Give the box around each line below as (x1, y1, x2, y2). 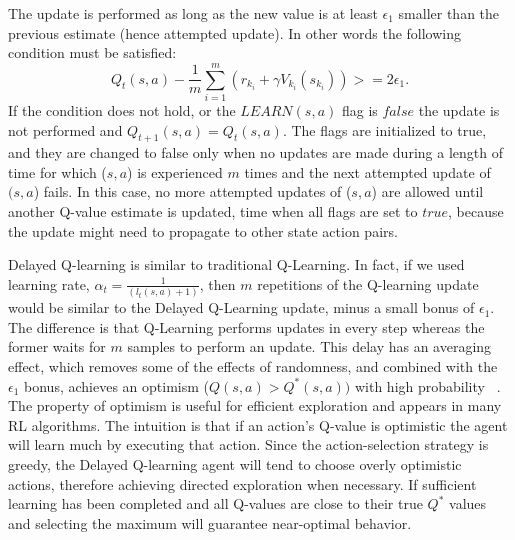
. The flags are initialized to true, (282, 119, 487, 140)
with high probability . (354, 375, 501, 396)
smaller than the (398, 3, 500, 23)
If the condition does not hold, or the (8, 99, 236, 120)
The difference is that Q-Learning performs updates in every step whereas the (8, 316, 485, 337)
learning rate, (8, 273, 90, 294)
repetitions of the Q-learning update (257, 273, 479, 294)
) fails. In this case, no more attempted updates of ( (33, 181, 352, 202)
